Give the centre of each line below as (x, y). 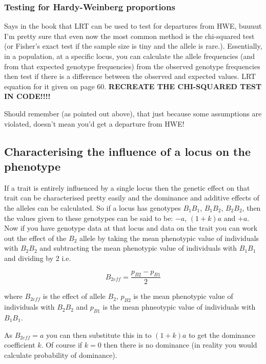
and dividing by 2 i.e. (38, 258)
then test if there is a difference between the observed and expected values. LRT (130, 76)
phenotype (33, 166)
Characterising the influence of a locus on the (127, 151)
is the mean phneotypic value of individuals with (179, 307)
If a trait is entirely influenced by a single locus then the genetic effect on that (127, 187)
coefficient (20, 345)
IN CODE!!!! (27, 96)
